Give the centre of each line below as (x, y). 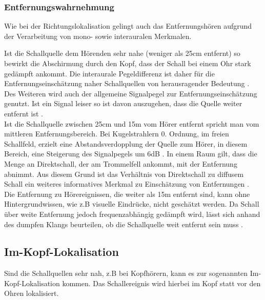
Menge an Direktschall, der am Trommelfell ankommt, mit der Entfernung (121, 163)
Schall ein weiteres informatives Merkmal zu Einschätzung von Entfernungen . (127, 184)
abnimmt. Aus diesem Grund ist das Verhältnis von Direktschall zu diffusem (124, 174)
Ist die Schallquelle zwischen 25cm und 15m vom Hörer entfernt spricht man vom (132, 123)
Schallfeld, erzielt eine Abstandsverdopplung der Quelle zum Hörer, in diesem (126, 143)
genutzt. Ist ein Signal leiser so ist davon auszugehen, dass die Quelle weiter (123, 103)
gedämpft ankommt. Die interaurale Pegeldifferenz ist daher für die (109, 73)
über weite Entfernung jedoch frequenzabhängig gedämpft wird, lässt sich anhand (132, 214)
